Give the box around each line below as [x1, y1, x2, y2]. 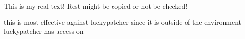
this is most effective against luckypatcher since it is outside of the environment [4, 17, 242, 27]
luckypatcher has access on [4, 26, 84, 36]
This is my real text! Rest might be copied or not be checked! [4, 1, 188, 10]
